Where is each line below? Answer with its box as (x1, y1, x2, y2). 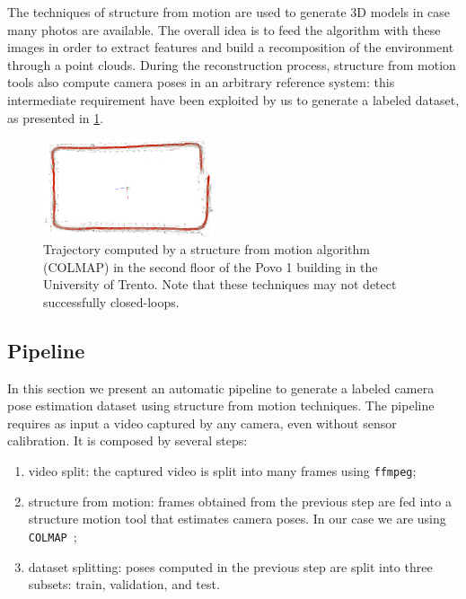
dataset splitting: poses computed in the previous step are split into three (28, 557, 433, 576)
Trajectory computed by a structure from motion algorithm (43, 240, 370, 259)
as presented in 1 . (7, 108, 104, 127)
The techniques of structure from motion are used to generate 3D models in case (7, 3, 451, 21)
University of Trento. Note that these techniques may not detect (43, 275, 397, 294)
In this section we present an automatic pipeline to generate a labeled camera (7, 378, 435, 397)
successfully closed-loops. (43, 292, 180, 311)
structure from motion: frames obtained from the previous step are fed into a (28, 491, 452, 510)
